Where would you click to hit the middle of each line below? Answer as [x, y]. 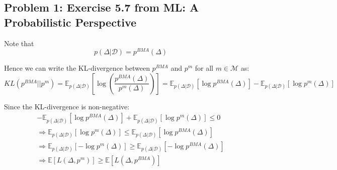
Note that [19, 43]
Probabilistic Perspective [70, 22]
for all [204, 68]
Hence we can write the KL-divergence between [77, 68]
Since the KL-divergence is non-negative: [67, 106]
